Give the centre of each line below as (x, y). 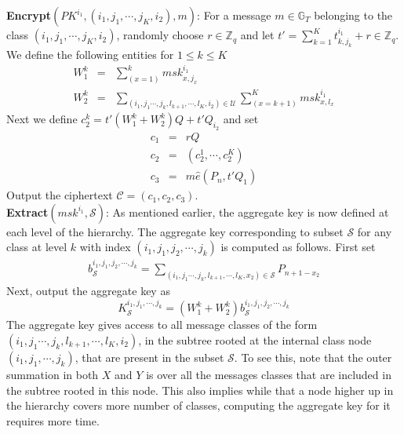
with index (105, 247)
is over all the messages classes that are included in (269, 374)
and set (241, 119)
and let (257, 35)
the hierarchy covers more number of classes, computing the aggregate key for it (198, 405)
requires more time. (53, 420)
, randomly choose (160, 35)
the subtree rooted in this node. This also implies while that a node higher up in (200, 390)
